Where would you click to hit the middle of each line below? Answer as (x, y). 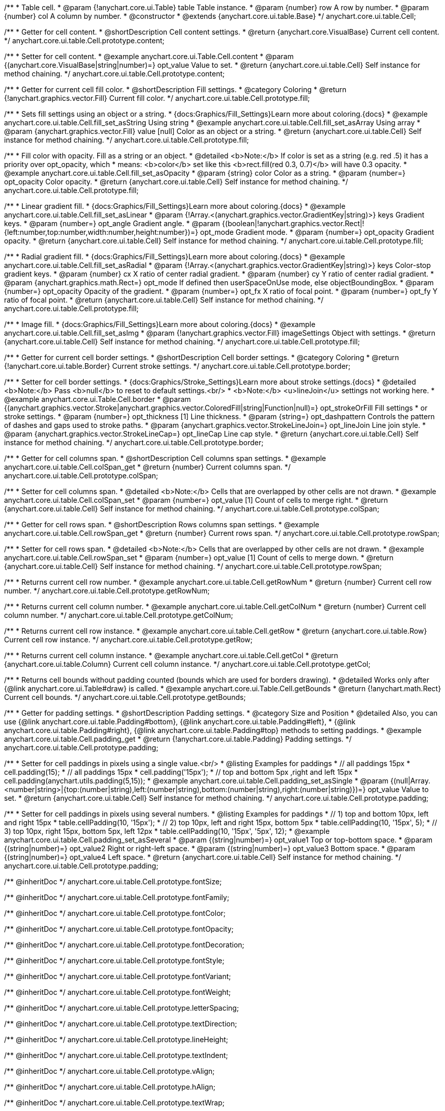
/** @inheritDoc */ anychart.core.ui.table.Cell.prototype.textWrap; (115, 1103)
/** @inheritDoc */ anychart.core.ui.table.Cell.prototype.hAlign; (110, 1087)
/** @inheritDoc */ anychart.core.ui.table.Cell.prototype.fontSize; (113, 882)
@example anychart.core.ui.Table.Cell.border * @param (98, 399)
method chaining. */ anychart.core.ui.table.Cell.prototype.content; (115, 74)
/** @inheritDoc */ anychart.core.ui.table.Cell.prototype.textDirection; (121, 1024)
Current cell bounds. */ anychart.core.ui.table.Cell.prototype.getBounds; (125, 697)
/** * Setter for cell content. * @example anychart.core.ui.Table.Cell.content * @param (149, 56)
